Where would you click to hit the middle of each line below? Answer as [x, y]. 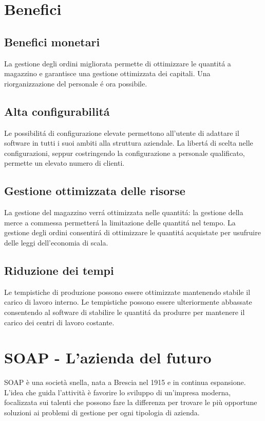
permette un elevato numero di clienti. [64, 163]
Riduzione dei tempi [59, 270]
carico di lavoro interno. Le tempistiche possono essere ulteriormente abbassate [128, 302]
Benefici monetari [52, 41]
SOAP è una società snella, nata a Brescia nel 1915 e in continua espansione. [125, 382]
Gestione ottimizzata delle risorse [95, 191]
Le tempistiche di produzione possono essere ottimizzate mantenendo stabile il [127, 292]
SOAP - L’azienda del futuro [108, 357]
